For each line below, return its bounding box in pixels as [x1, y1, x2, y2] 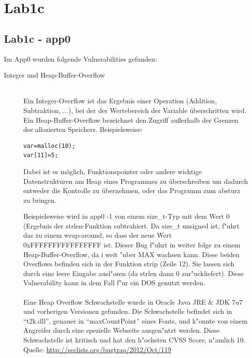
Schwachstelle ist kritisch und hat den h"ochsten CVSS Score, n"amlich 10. [23, 335, 246, 345]
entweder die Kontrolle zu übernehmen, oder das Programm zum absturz [23, 185, 240, 195]
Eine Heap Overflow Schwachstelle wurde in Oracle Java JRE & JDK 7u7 [23, 296, 243, 307]
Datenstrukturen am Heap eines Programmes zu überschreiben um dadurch [23, 176, 248, 186]
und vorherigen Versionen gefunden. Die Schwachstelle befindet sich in [23, 306, 232, 316]
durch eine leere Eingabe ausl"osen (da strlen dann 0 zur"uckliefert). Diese [23, 268, 244, 278]
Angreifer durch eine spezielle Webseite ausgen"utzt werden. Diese [23, 325, 220, 335]
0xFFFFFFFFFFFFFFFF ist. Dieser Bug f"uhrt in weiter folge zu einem [23, 240, 240, 250]
